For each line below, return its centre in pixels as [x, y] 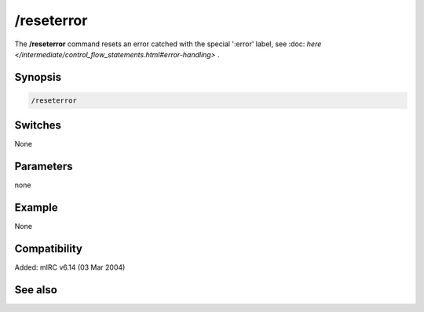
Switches [38, 125]
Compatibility [48, 249]
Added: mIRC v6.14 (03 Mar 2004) [70, 267]
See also [36, 290]
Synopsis [38, 77]
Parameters [44, 167]
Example [36, 208]
